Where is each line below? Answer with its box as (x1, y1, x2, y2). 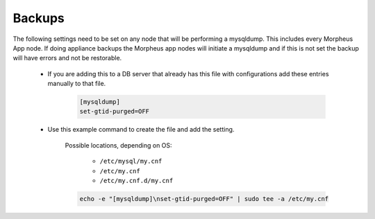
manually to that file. (47, 80, 106, 88)
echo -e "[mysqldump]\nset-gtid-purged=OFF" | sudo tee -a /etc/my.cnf (79, 195, 329, 203)
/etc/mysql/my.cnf (99, 157, 162, 166)
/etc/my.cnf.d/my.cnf (99, 177, 174, 185)
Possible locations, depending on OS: (65, 141, 173, 149)
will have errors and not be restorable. (12, 54, 122, 62)
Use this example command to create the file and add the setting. (47, 125, 235, 134)
